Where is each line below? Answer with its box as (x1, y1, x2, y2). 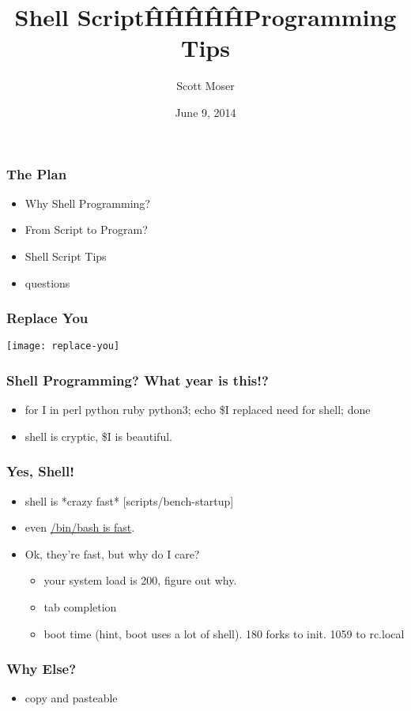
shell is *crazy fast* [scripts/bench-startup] (25, 492, 234, 509)
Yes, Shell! (6, 461, 74, 481)
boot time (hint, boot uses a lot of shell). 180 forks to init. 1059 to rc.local (43, 625, 405, 641)
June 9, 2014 (175, 103, 236, 120)
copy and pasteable (25, 690, 118, 706)
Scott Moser (176, 77, 235, 94)
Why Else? (6, 659, 77, 679)
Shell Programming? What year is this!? (6, 370, 269, 389)
